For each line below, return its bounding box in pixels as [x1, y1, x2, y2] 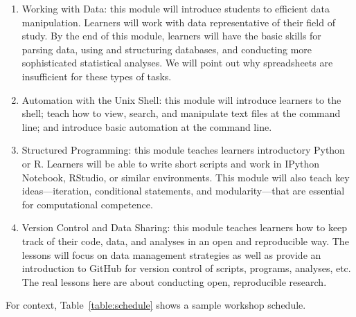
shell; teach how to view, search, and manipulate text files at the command [21, 106, 341, 120]
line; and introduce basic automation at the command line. [21, 119, 272, 134]
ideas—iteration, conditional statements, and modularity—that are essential [21, 183, 345, 198]
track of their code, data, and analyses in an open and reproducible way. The [21, 233, 349, 248]
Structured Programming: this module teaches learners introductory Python [21, 143, 345, 157]
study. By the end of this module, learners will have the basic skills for [21, 28, 321, 43]
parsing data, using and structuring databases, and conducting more [21, 42, 312, 56]
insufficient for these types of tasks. [21, 69, 172, 83]
